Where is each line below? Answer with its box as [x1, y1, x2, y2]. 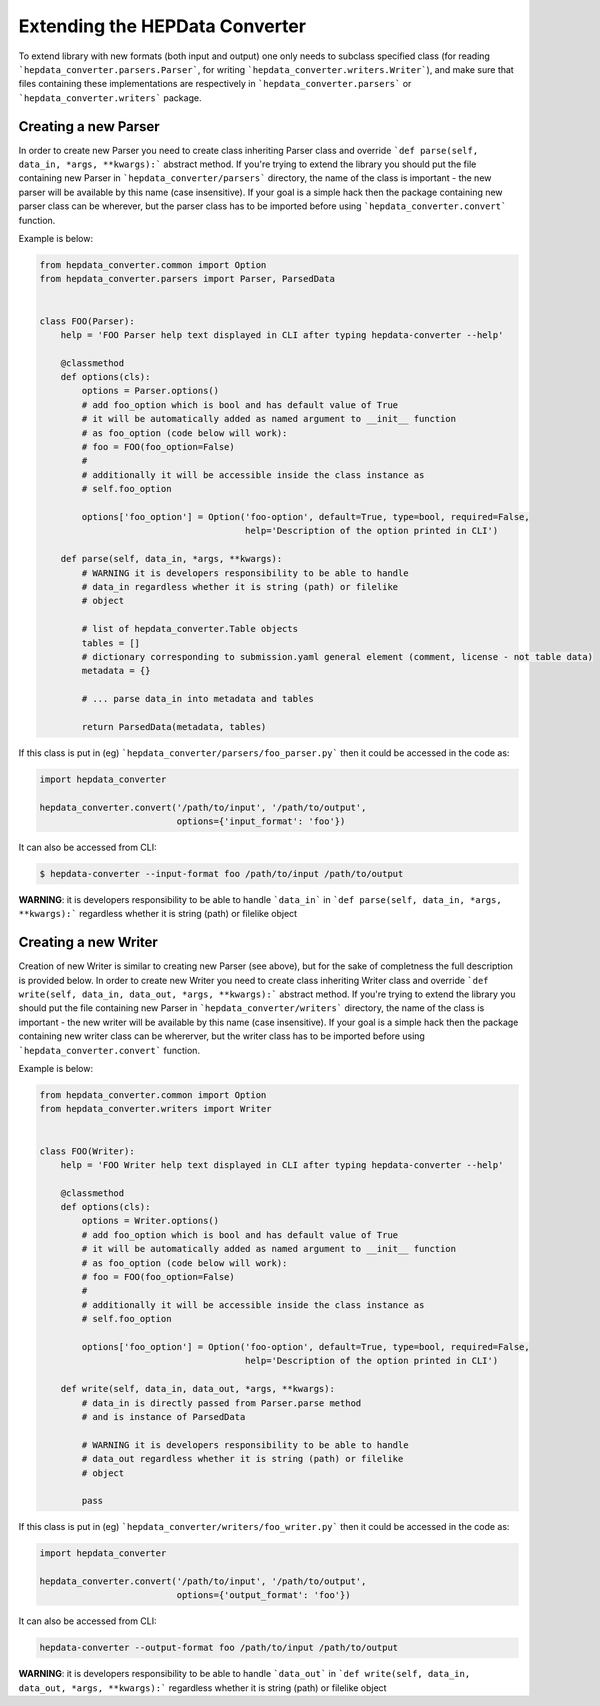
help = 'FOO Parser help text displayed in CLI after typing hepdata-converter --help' [60, 329, 504, 340]
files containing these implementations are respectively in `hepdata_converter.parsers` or [18, 78, 412, 90]
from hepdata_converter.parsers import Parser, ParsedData [39, 273, 335, 285]
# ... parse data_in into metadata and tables [81, 693, 314, 705]
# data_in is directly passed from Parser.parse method [81, 1397, 362, 1409]
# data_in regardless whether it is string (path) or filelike [81, 581, 399, 592]
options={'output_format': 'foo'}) [176, 1590, 351, 1601]
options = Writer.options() [81, 1215, 220, 1227]
